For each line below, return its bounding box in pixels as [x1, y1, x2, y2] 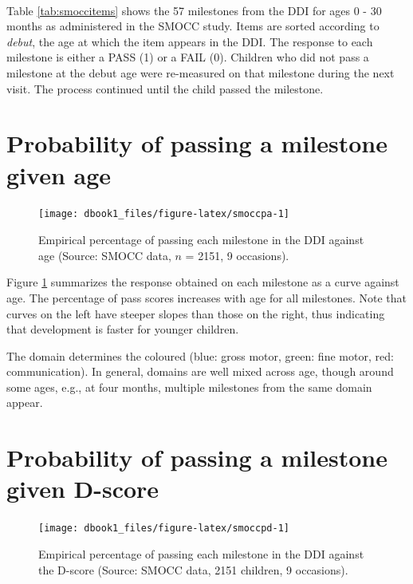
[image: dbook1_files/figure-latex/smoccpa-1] [38, 208, 289, 220]
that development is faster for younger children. [6, 321, 239, 337]
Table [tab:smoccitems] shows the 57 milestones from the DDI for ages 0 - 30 [6, 2, 382, 18]
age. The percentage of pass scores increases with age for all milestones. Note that [6, 289, 407, 306]
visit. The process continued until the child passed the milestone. [6, 80, 324, 97]
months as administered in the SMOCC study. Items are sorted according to [6, 18, 380, 34]
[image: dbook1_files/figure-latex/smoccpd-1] [38, 523, 289, 535]
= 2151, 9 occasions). [185, 247, 289, 263]
